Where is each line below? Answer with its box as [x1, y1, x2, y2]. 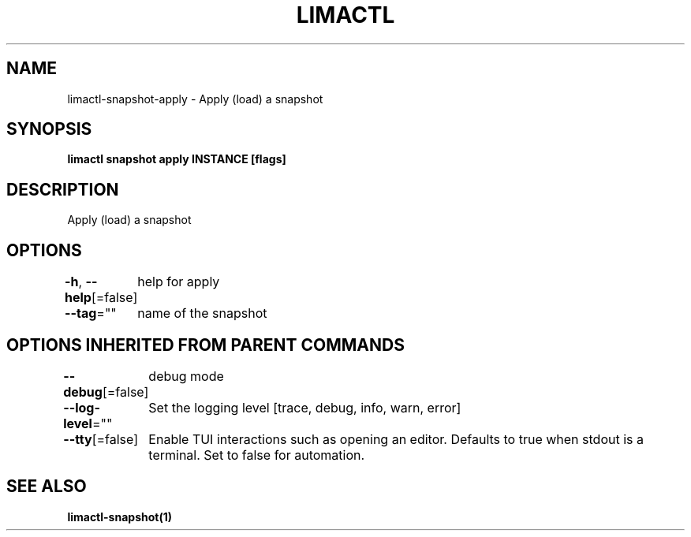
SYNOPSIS [6, 119, 92, 140]
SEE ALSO [6, 476, 87, 497]
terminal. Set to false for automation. [148, 446, 365, 463]
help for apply [137, 274, 220, 290]
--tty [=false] [63, 431, 139, 447]
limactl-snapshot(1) [67, 509, 172, 524]
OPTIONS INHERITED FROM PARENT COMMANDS [6, 334, 405, 355]
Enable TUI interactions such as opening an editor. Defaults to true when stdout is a [148, 431, 644, 447]
